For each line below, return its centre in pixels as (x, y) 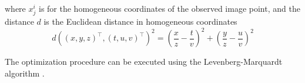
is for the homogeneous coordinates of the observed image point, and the (169, 8)
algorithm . (25, 73)
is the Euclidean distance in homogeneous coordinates (140, 21)
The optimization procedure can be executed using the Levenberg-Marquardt (144, 62)
